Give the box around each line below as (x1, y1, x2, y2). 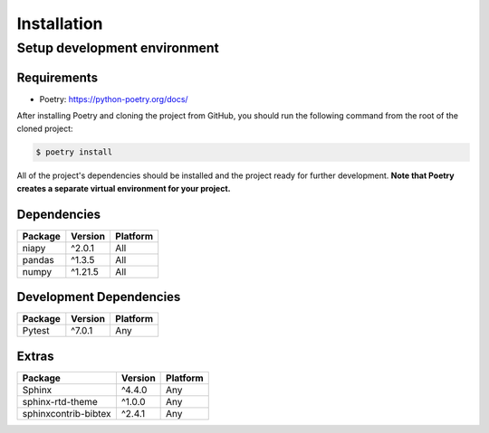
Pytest (22, 325, 50, 337)
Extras (16, 348, 54, 363)
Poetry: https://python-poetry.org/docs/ (39, 93, 189, 104)
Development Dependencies (16, 289, 181, 305)
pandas (22, 253, 54, 266)
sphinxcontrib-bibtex (22, 407, 112, 419)
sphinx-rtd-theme (22, 395, 99, 408)
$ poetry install (35, 147, 113, 157)
